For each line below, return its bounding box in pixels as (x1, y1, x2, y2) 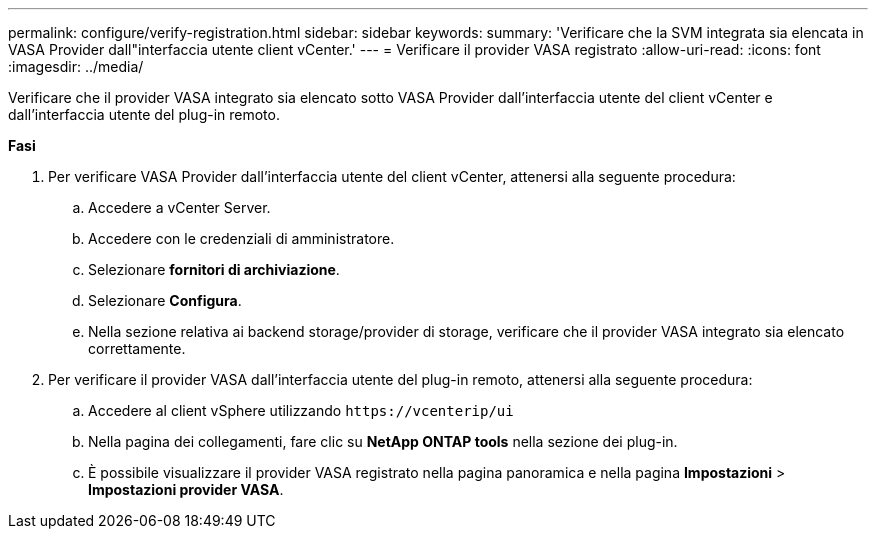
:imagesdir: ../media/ (8, 58, 144, 75)
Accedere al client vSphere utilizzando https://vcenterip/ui (88, 402, 514, 419)
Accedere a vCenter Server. (88, 199, 271, 216)
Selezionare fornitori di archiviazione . (88, 261, 340, 278)
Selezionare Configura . (88, 292, 242, 309)
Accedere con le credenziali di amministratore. (88, 230, 395, 247)
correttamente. (88, 340, 186, 357)
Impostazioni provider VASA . (88, 481, 284, 498)
